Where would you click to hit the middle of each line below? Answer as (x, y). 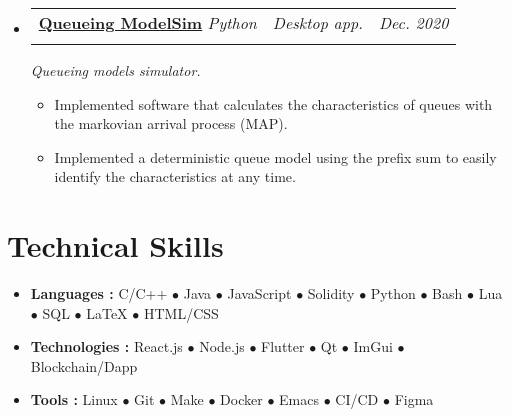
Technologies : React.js (106, 346)
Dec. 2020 (414, 22)
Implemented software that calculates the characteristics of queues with (273, 103)
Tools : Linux (74, 399)
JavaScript (259, 293)
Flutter (283, 346)
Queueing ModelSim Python (147, 22)
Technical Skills (115, 245)
